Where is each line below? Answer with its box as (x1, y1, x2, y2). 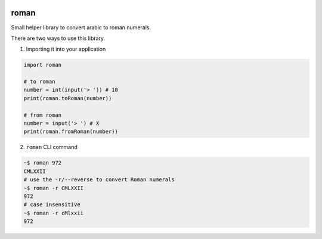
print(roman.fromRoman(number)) (23, 128, 119, 135)
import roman (23, 61, 62, 69)
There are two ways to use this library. (11, 35, 106, 42)
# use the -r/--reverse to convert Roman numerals (23, 176, 175, 183)
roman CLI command (26, 144, 78, 151)
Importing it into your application (26, 45, 106, 53)
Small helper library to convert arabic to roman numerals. (11, 24, 151, 31)
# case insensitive (23, 201, 80, 208)
